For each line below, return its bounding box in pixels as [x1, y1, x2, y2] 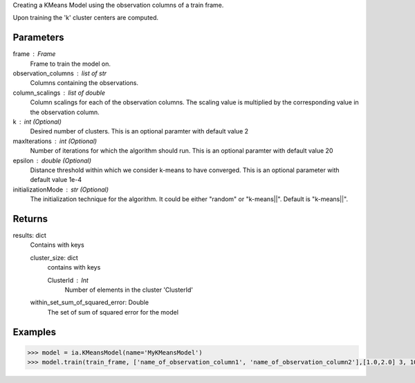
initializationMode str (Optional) [12, 185, 109, 194]
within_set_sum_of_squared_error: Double [30, 298, 149, 307]
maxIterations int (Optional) [12, 137, 97, 145]
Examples [12, 326, 57, 338]
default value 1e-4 [30, 176, 82, 184]
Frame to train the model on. [30, 59, 111, 68]
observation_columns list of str [12, 69, 107, 77]
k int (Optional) [12, 118, 62, 126]
